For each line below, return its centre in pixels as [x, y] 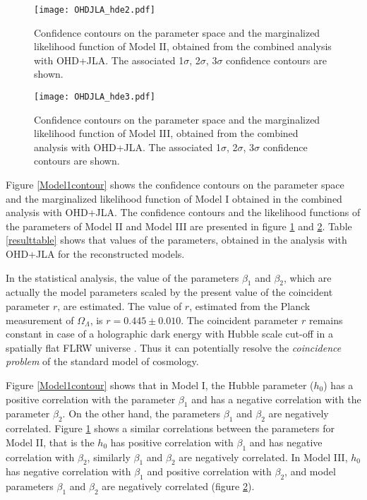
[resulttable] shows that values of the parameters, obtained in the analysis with [176, 240]
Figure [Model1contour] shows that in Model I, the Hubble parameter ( [160, 385]
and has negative [286, 442]
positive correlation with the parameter [91, 399]
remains [326, 320]
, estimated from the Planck [250, 306]
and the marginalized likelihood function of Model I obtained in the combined [174, 198]
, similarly [109, 457]
